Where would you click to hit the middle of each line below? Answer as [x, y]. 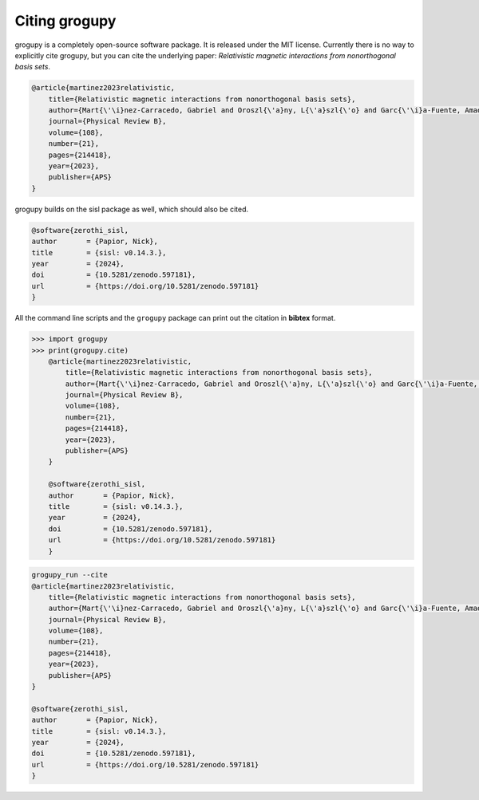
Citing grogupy [65, 21]
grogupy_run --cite [69, 575]
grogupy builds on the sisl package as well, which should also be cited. [132, 209]
